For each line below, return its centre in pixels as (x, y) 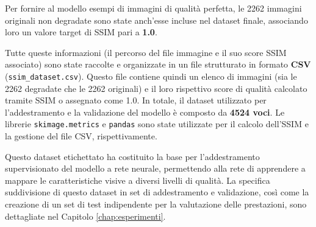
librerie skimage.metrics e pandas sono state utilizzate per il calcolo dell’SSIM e (157, 124)
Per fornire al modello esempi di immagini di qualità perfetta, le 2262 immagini (153, 8)
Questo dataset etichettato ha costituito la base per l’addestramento (132, 156)
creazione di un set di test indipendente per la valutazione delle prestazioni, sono (156, 204)
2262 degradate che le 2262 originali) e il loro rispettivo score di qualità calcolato (156, 88)
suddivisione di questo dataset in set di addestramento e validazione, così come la (157, 192)
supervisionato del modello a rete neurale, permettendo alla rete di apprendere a (155, 168)
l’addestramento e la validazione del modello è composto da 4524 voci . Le (145, 112)
